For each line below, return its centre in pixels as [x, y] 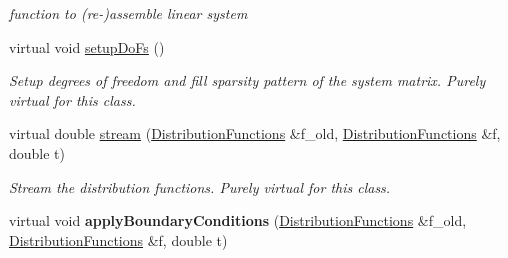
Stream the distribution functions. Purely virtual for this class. [200, 186]
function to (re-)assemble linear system [128, 13]
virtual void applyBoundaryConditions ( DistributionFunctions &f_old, [238, 220]
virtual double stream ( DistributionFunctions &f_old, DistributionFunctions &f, [255, 133]
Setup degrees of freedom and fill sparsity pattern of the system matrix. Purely [247, 80]
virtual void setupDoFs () [87, 46]
